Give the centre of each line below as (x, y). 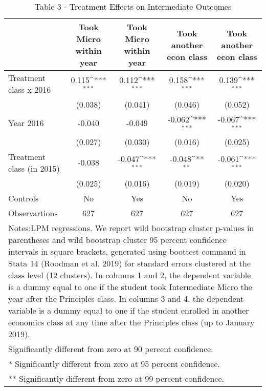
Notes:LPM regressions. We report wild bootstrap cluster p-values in (131, 228)
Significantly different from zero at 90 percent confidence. (111, 348)
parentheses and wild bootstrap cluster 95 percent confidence (117, 239)
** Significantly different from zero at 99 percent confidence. (116, 378)
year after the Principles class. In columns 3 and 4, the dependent (126, 298)
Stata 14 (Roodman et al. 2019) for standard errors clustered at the (130, 263)
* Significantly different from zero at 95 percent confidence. (114, 363)
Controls (24, 198)
